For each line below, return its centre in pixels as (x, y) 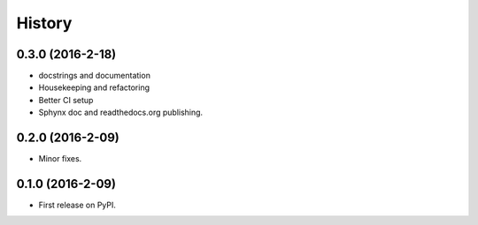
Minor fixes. (60, 159)
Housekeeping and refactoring (94, 87)
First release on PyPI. (77, 205)
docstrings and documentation (94, 76)
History (44, 23)
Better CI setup (66, 100)
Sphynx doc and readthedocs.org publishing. (121, 112)
